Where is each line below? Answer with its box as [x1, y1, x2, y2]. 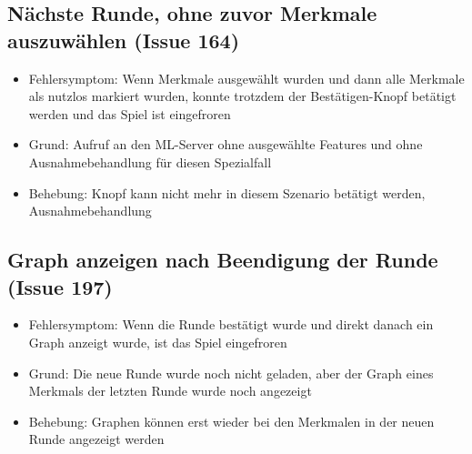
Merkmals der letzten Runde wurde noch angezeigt [28, 381, 312, 400]
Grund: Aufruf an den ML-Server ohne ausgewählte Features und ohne [28, 135, 423, 154]
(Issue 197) [7, 272, 113, 300]
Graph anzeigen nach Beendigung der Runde [7, 246, 438, 274]
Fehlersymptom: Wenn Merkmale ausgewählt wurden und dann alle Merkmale [28, 68, 465, 87]
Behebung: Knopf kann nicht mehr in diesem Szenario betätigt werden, [28, 183, 426, 202]
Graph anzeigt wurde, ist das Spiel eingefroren [28, 332, 287, 351]
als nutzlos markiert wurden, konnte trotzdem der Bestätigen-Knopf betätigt [28, 86, 457, 106]
